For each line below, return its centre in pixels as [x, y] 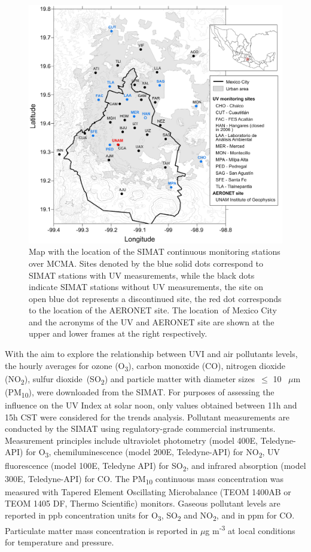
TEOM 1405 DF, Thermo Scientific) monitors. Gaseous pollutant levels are [143, 503]
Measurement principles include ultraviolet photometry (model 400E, [131, 440]
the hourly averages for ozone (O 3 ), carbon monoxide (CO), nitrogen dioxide [145, 366]
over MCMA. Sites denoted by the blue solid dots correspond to [146, 263]
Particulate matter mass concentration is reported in [101, 530]
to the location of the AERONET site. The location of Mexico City [153, 310]
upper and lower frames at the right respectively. [118, 333]
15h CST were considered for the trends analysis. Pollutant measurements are [147, 417]
